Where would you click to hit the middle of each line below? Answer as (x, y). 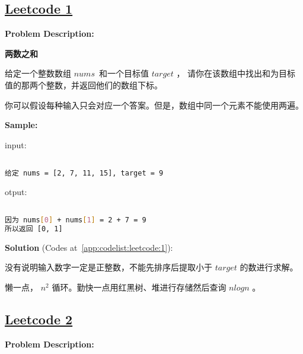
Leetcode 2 (39, 319)
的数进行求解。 (269, 267)
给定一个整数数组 (38, 73)
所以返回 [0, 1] (34, 229)
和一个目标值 (124, 73)
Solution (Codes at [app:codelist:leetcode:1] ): (89, 247)
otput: (16, 191)
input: (16, 144)
